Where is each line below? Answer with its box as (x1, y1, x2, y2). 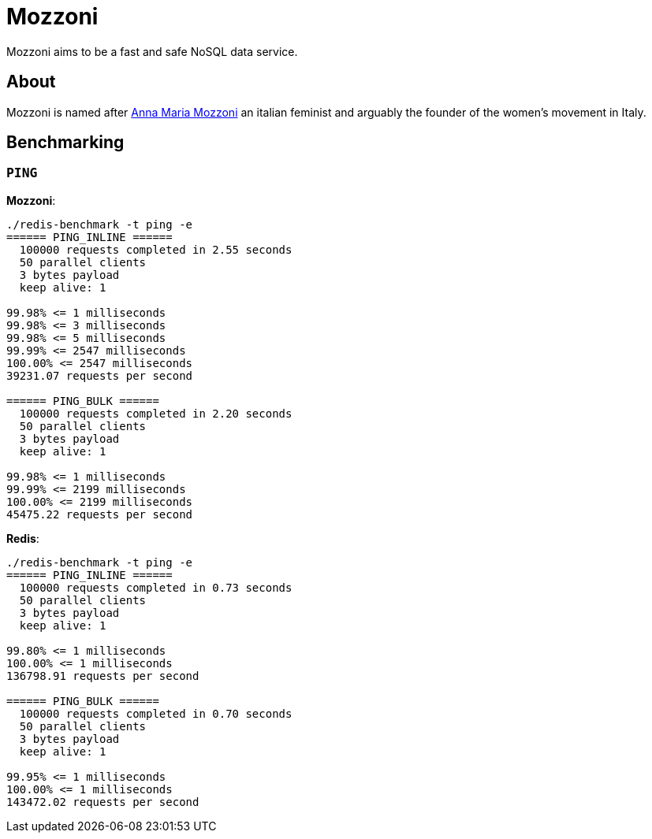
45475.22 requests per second (6, 507, 193, 521)
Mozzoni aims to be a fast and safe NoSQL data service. (6, 44, 298, 58)
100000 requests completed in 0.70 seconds (19, 707, 292, 720)
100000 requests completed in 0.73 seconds (19, 581, 292, 594)
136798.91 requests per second (6, 669, 199, 682)
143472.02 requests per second (6, 795, 199, 808)
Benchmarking (6, 132, 125, 153)
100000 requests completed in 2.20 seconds (19, 407, 292, 420)
